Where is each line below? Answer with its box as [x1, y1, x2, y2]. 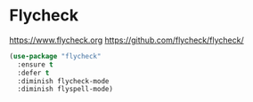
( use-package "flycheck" [9, 51, 102, 60]
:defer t [17, 68, 50, 77]
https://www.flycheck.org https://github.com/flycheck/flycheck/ [9, 35, 244, 45]
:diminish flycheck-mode [17, 76, 110, 85]
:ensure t [17, 59, 53, 69]
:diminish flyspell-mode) [17, 85, 114, 94]
